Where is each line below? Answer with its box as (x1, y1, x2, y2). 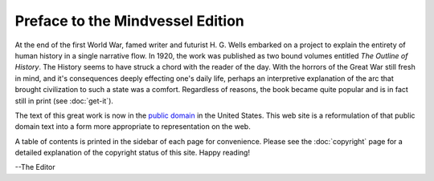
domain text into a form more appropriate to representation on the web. (14, 122, 251, 131)
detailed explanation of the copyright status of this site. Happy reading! (14, 148, 251, 158)
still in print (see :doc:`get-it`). (14, 96, 114, 106)
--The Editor (14, 163, 55, 172)
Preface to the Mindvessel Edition (14, 12, 244, 30)
